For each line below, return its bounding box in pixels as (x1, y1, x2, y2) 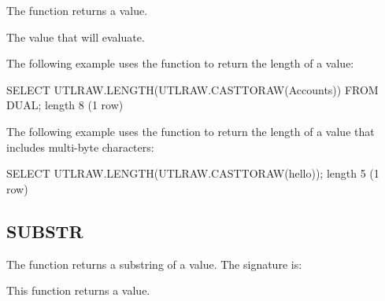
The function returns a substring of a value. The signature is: (6, 255, 302, 272)
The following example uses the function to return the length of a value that (6, 123, 375, 139)
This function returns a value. (6, 282, 150, 299)
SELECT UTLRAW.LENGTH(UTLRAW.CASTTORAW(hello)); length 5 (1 (6, 165, 379, 182)
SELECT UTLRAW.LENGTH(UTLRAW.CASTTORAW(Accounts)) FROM (6, 81, 379, 97)
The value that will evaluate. (6, 28, 145, 45)
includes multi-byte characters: (6, 138, 154, 155)
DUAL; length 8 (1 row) (6, 97, 124, 113)
